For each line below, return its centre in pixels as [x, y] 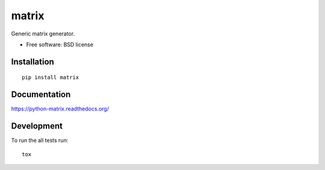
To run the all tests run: [40, 141]
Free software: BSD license [60, 44]
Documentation [41, 95]
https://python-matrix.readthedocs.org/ [60, 109]
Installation [32, 62]
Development [37, 126]
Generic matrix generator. [43, 34]
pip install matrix [51, 77]
